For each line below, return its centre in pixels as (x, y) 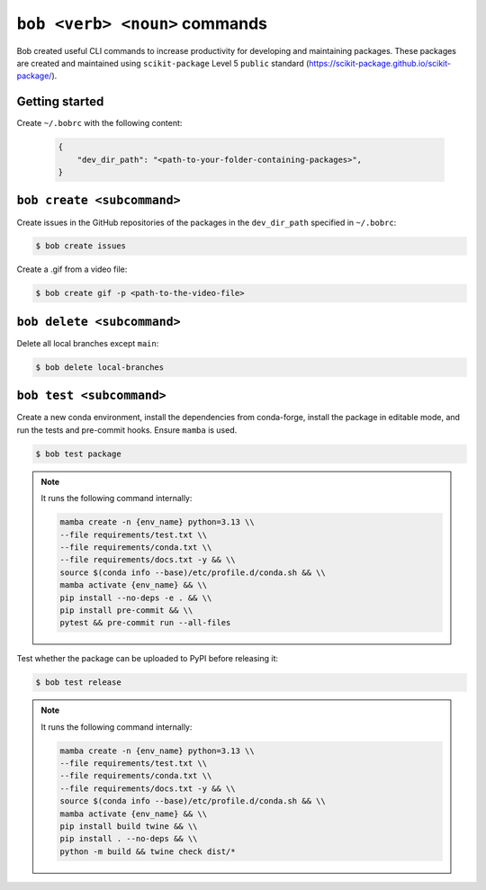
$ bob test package (78, 454)
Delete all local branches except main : (88, 343)
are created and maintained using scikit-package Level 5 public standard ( (163, 63)
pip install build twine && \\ (129, 826)
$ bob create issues (81, 246)
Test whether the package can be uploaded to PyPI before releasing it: (148, 659)
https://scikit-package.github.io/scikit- (380, 63)
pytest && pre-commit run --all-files (145, 623)
